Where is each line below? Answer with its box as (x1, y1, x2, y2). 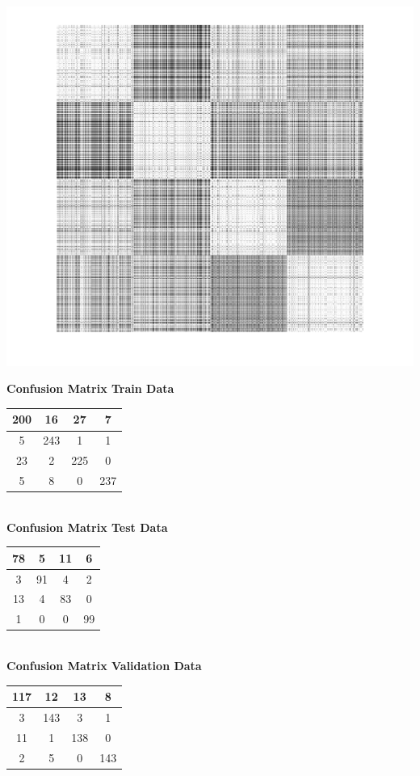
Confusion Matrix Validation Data (6, 657, 202, 673)
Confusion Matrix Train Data (6, 380, 174, 397)
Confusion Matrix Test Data (6, 518, 168, 535)
